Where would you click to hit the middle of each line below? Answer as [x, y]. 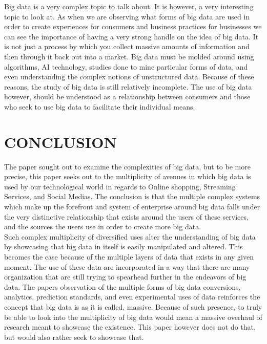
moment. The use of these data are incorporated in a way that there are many [127, 266]
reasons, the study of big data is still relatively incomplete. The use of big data [128, 86]
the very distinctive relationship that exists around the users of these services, [126, 216]
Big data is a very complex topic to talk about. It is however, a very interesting [129, 6]
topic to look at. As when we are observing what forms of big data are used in [127, 16]
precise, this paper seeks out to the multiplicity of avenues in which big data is [128, 176]
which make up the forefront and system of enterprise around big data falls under [132, 207]
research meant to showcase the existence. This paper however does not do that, [130, 327]
